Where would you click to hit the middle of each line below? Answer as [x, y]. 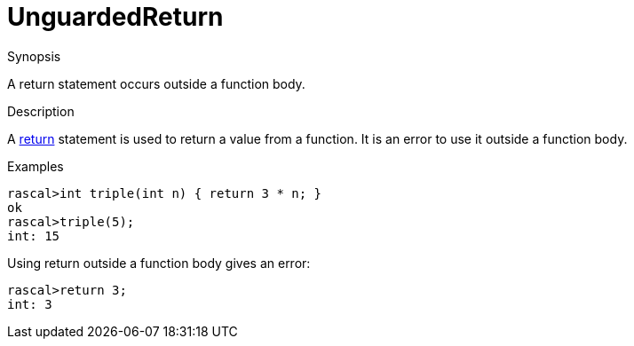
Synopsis [34, 56]
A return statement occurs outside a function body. [156, 83]
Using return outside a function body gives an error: [159, 263]
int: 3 [30, 304]
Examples [36, 166]
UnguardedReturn [115, 17]
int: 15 [34, 236]
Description [41, 111]
